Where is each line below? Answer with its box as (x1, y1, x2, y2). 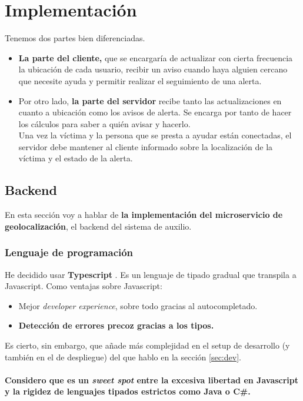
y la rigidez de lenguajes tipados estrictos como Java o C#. (5, 385, 251, 397)
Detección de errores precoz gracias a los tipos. (18, 319, 214, 332)
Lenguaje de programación (5, 245, 134, 260)
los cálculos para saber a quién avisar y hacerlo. (18, 117, 191, 130)
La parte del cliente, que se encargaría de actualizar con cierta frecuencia (18, 51, 293, 64)
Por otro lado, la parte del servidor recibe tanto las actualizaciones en (18, 94, 282, 107)
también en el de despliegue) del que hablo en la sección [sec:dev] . (5, 350, 241, 363)
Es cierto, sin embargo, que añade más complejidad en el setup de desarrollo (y (5, 339, 290, 352)
